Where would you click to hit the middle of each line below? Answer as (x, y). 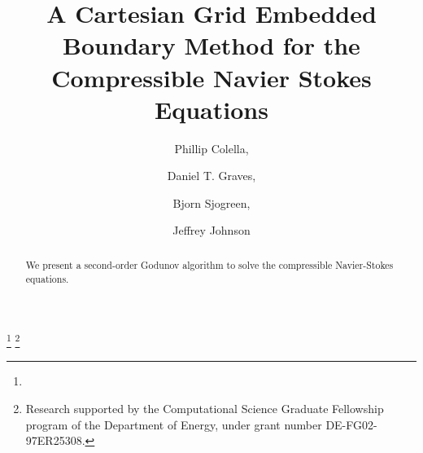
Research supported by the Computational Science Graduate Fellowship (205, 409)
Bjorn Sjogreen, (211, 202)
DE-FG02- (351, 424)
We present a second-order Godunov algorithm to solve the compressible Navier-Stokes (209, 264)
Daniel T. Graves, (211, 176)
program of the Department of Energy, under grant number (174, 424)
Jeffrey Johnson (211, 230)
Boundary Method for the (211, 45)
